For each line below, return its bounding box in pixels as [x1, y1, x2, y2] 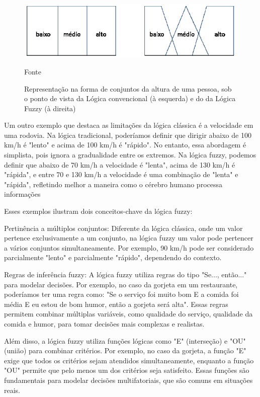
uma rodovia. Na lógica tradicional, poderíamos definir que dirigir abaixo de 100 [4, 129, 251, 140]
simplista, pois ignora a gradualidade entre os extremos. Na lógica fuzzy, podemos [4, 149, 256, 160]
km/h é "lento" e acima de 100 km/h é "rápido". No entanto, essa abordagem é [4, 139, 246, 150]
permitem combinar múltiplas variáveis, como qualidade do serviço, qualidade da [4, 308, 253, 319]
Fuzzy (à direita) [24, 103, 76, 113]
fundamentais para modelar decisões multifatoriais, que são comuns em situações [4, 374, 253, 385]
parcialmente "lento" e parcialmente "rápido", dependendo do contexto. [4, 252, 222, 263]
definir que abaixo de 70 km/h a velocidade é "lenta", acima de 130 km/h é [4, 159, 235, 170]
